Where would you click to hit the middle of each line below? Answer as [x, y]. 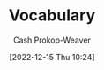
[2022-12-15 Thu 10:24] [52, 57]
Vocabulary [52, 16]
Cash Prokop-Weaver [52, 40]
